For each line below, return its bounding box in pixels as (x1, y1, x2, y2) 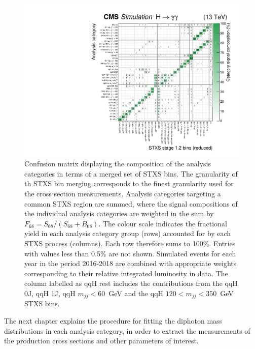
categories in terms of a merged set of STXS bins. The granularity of (24, 168, 238, 179)
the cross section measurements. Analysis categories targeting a (24, 188, 221, 199)
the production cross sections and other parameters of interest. (4, 335, 199, 346)
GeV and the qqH (108, 287, 164, 298)
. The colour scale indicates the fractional (98, 218, 227, 228)
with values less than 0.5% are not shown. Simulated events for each (24, 248, 236, 258)
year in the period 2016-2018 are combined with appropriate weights (24, 258, 237, 269)
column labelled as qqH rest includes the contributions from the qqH (24, 278, 238, 288)
